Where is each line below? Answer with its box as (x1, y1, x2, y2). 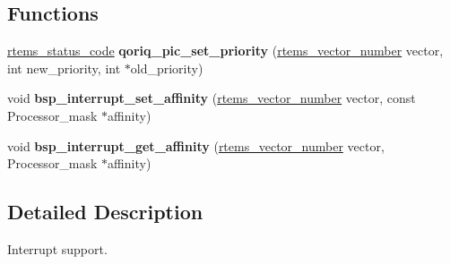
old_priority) (130, 58, 203, 77)
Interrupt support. (7, 239, 108, 258)
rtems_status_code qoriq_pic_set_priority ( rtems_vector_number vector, (7, 41, 444, 60)
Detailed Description (7, 198, 203, 226)
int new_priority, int (7, 58, 121, 77)
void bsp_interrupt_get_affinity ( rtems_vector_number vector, (7, 136, 385, 155)
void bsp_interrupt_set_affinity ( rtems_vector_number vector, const (7, 89, 416, 107)
